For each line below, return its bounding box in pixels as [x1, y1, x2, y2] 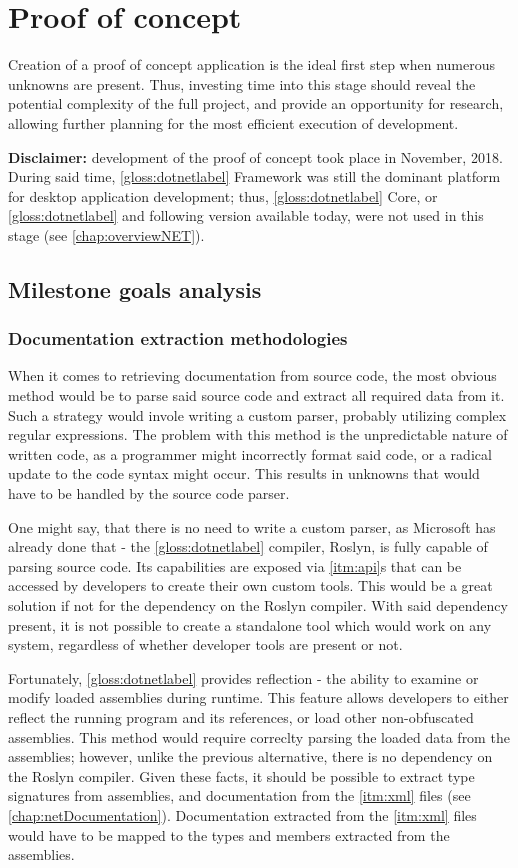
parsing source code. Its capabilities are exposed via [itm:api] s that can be [8, 555, 462, 576]
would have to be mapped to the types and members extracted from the [8, 824, 450, 845]
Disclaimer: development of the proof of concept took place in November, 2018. [8, 146, 503, 167]
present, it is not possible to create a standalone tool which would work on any [8, 614, 492, 635]
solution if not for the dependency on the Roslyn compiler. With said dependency [8, 595, 508, 615]
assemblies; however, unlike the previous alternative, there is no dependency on [8, 746, 493, 767]
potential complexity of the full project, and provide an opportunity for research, [8, 93, 504, 114]
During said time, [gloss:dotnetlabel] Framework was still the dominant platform [8, 166, 501, 187]
